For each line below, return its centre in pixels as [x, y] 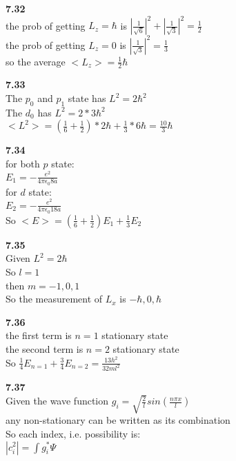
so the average [36, 61]
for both [23, 163]
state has [87, 98]
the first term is [39, 335]
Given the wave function [57, 401]
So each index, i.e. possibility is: [73, 433]
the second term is [45, 348]
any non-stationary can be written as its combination [118, 420]
